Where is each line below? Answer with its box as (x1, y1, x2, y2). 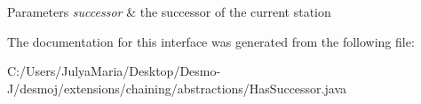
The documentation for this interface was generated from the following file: (7, 32, 415, 50)
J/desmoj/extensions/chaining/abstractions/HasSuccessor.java (7, 78, 347, 97)
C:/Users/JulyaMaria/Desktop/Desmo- (7, 62, 221, 80)
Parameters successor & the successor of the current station (7, 3, 331, 20)
